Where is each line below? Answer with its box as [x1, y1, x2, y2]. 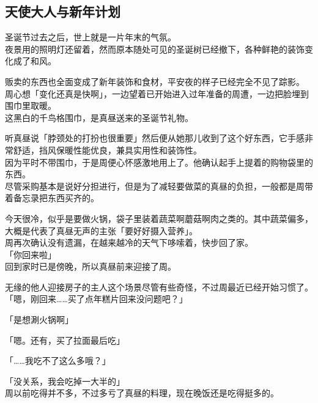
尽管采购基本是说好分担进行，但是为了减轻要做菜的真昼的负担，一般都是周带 [5, 179, 313, 192]
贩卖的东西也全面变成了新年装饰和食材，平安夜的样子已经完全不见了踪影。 [5, 75, 305, 87]
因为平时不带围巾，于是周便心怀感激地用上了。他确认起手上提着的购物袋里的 [5, 155, 313, 168]
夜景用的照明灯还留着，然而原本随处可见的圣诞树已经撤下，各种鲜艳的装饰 [5, 42, 305, 55]
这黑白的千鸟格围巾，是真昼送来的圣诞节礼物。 [5, 111, 193, 124]
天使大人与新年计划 [5, 2, 120, 21]
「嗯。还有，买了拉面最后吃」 [5, 333, 125, 346]
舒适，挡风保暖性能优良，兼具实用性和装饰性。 [13, 143, 202, 156]
